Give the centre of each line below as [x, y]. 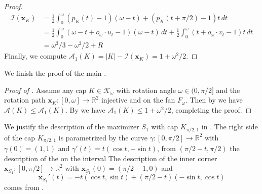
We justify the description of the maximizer [72, 127]
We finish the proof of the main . [55, 72]
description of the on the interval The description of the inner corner [111, 158]
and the [228, 90]
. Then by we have [214, 100]
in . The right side [230, 127]
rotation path [25, 100]
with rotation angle [146, 90]
